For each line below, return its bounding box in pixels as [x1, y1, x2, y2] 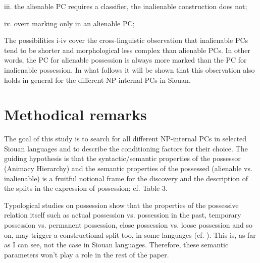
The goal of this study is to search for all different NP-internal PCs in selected [4, 133, 247, 144]
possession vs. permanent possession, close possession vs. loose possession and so [4, 220, 252, 230]
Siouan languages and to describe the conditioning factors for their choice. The [4, 143, 248, 153]
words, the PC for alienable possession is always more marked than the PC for [4, 55, 247, 65]
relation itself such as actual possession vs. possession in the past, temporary [4, 209, 241, 220]
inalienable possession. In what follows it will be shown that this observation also [4, 64, 255, 75]
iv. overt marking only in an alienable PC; [4, 18, 135, 28]
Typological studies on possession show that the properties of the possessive [4, 199, 239, 210]
